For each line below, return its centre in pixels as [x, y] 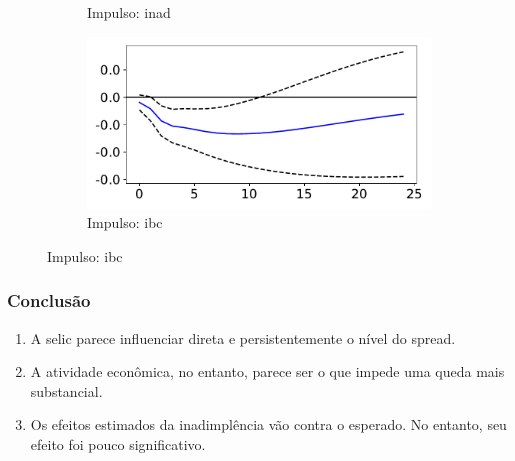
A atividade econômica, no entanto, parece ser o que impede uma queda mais [267, 371]
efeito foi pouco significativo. [118, 443]
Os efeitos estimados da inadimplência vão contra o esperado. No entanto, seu [268, 424]
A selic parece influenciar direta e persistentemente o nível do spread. [243, 337]
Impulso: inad [129, 12]
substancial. [66, 390]
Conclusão [49, 300]
